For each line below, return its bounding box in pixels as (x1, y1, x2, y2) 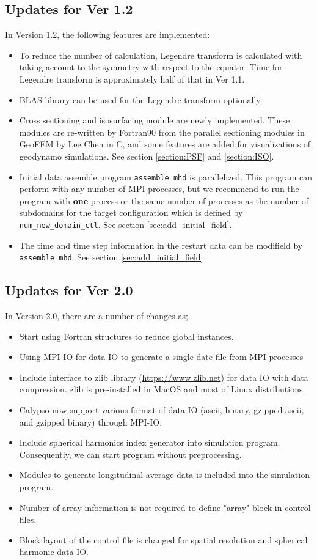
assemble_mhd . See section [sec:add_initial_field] (19, 251, 203, 263)
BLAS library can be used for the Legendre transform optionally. (19, 93, 263, 106)
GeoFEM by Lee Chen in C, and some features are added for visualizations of (19, 138, 311, 150)
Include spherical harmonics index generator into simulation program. (19, 436, 280, 449)
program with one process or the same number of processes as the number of (19, 194, 308, 207)
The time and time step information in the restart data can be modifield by (19, 238, 303, 251)
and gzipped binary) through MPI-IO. (19, 415, 162, 428)
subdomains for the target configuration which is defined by (19, 206, 243, 219)
